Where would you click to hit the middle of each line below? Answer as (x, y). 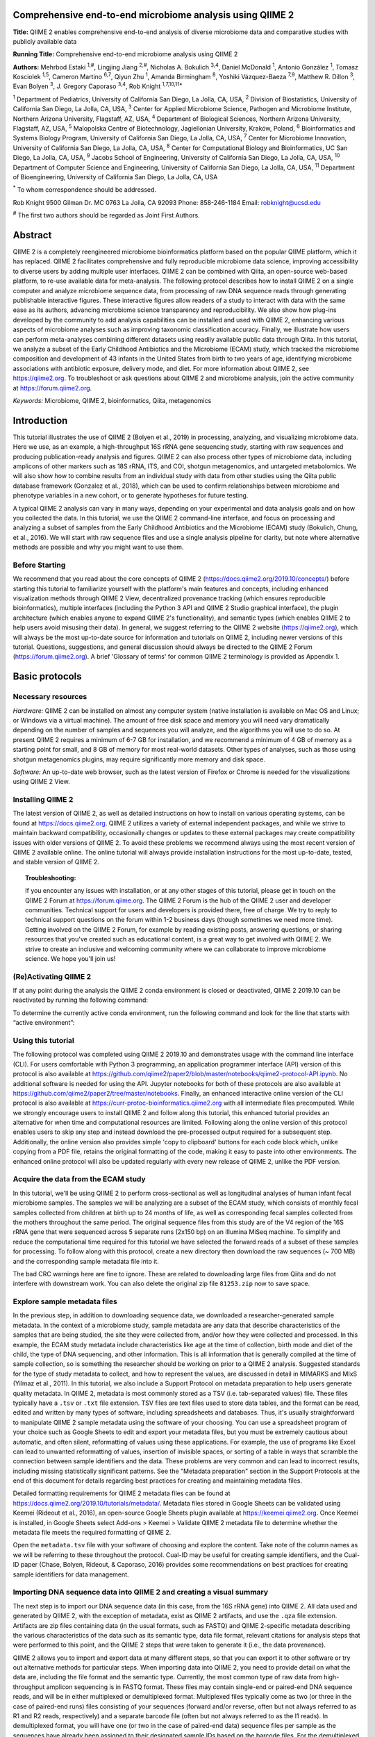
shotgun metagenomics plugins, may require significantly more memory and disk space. (139, 759)
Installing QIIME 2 (43, 800)
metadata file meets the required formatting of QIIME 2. (92, 1533)
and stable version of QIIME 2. (56, 862)
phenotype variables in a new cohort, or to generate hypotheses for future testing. (131, 495)
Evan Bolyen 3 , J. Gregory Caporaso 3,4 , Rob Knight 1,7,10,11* (98, 85)
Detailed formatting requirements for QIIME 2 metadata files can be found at (122, 1493)
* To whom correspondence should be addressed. (84, 189)
